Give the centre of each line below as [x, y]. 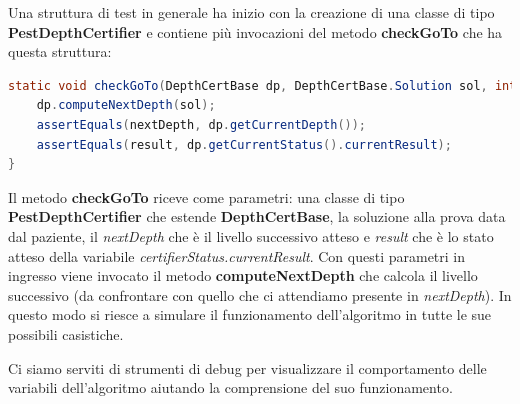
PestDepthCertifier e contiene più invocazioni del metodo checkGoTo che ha [255, 31]
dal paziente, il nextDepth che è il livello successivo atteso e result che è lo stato [251, 235]
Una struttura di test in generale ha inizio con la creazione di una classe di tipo [251, 12]
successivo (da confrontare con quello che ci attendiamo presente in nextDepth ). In [260, 294]
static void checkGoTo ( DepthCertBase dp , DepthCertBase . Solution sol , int [262, 85]
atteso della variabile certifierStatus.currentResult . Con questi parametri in [237, 255]
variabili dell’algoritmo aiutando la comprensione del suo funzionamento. [230, 387]
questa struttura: [60, 51]
